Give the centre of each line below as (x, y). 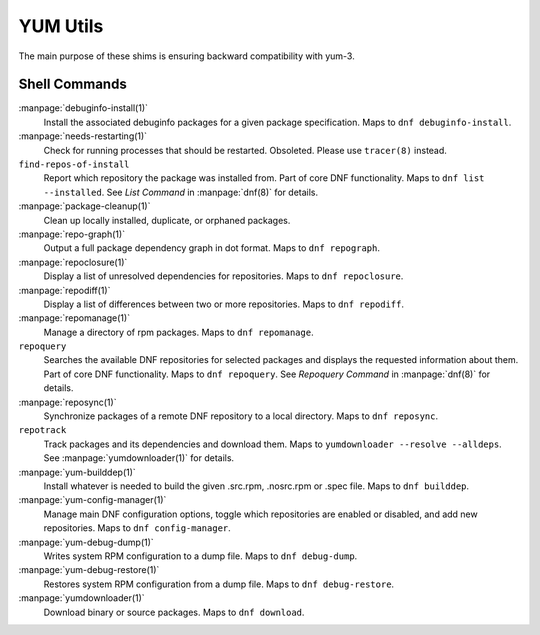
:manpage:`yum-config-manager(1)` (92, 500)
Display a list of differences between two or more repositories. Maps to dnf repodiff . (224, 304)
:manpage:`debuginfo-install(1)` (83, 108)
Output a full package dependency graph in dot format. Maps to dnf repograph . (211, 248)
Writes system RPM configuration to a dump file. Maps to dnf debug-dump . (200, 556)
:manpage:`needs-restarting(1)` (83, 136)
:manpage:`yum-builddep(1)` (77, 472)
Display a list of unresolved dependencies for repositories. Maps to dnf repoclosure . (223, 276)
